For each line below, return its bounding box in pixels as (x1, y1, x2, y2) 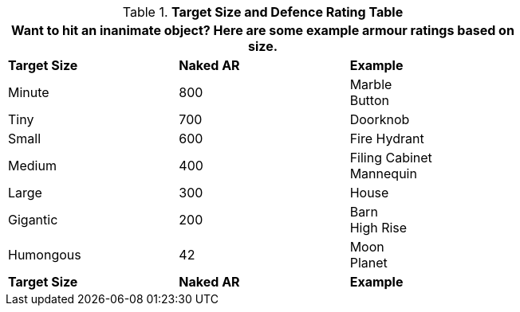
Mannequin (349, 166, 417, 181)
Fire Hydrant (349, 131, 424, 146)
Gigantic (8, 212, 58, 228)
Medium (8, 158, 57, 174)
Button (349, 92, 389, 108)
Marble (349, 76, 392, 92)
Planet (349, 255, 388, 271)
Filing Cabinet (349, 150, 432, 166)
